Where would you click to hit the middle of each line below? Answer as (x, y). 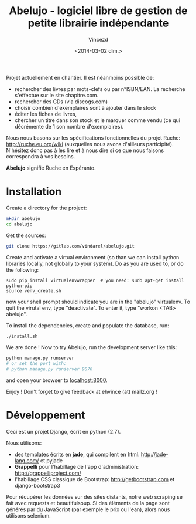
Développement (46, 415)
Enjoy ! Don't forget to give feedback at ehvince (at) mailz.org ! (82, 392)
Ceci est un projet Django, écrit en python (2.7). (63, 431)
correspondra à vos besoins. (41, 156)
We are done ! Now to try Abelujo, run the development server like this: (92, 347)
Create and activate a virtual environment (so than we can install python (93, 257)
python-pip (19, 286)
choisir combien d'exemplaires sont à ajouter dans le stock (85, 107)
